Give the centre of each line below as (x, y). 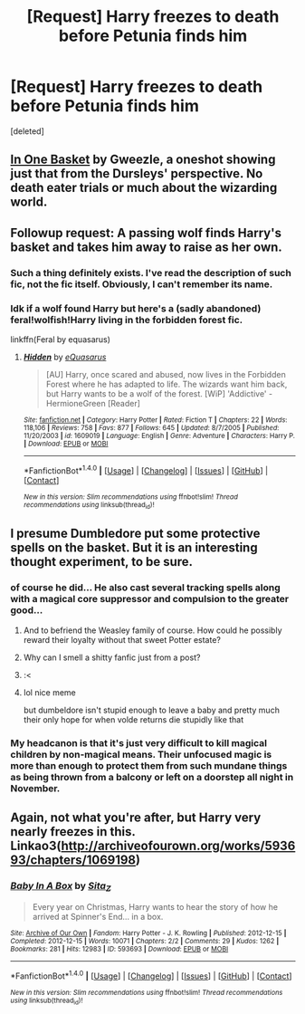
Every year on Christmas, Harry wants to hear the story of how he (155, 907)
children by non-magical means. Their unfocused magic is (141, 754)
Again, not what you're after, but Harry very (136, 817)
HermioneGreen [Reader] (93, 403)
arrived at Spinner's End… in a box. (98, 917)
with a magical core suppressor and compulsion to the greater (149, 599)
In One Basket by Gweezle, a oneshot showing (143, 160)
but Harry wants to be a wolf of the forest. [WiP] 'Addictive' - (159, 393)
